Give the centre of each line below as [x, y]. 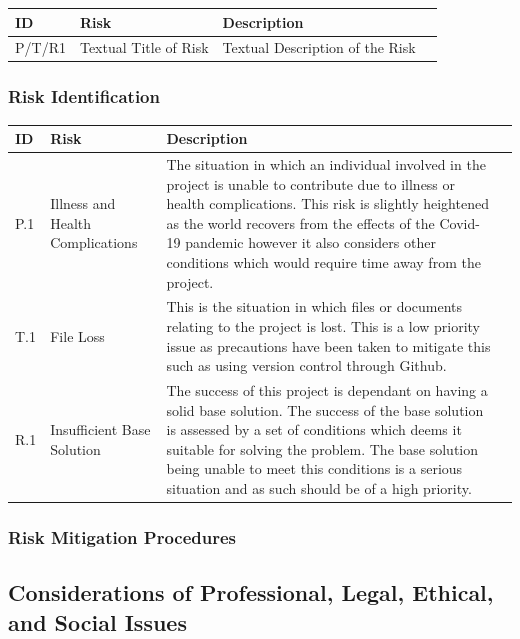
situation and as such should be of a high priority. [319, 488]
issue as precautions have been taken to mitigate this [328, 345]
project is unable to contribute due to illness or [311, 183]
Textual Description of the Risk [319, 47]
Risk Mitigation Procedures [122, 537]
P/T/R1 [40, 47]
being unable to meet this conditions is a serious [314, 468]
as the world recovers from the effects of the [300, 222]
